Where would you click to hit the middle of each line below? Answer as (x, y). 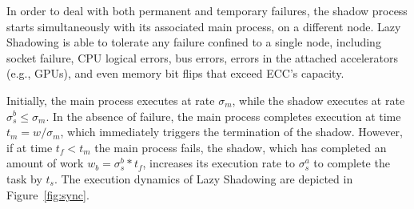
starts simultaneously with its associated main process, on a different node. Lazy (204, 26)
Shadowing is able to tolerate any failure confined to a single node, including (194, 42)
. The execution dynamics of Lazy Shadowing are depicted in (203, 178)
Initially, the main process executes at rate (111, 100)
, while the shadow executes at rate (318, 100)
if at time (30, 147)
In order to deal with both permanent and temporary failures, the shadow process (207, 10)
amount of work (45, 163)
